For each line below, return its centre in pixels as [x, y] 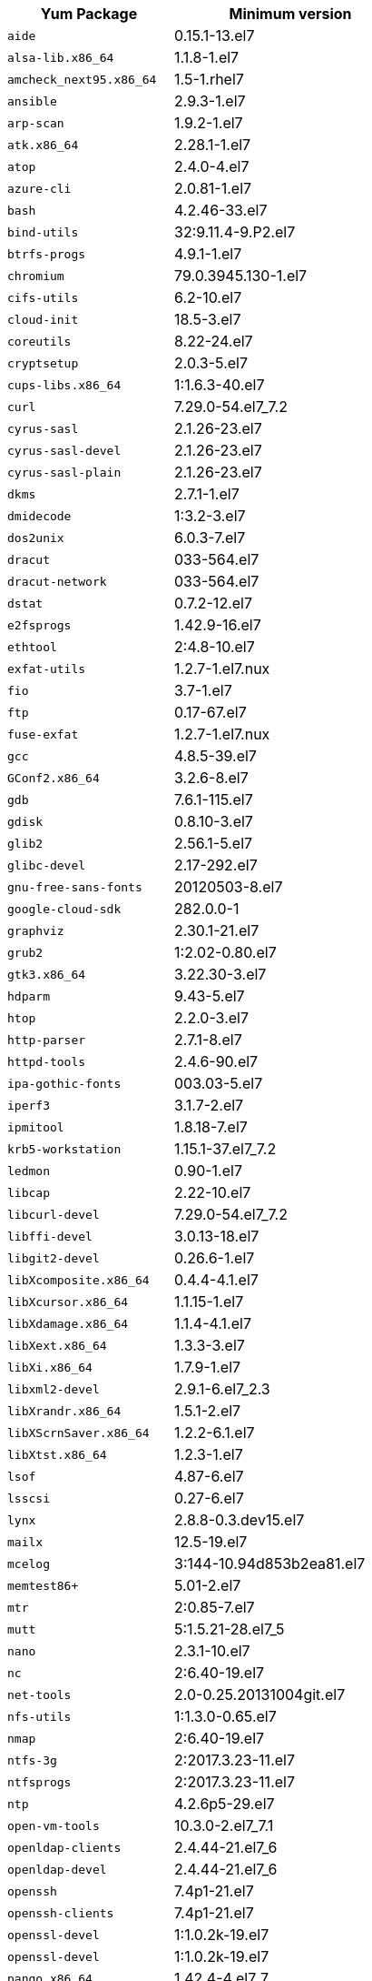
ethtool [32, 647]
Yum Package [89, 14]
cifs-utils [43, 297]
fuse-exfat [43, 734]
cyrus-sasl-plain [64, 472]
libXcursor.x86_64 [68, 1302]
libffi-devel [50, 1236]
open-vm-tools [54, 1825]
